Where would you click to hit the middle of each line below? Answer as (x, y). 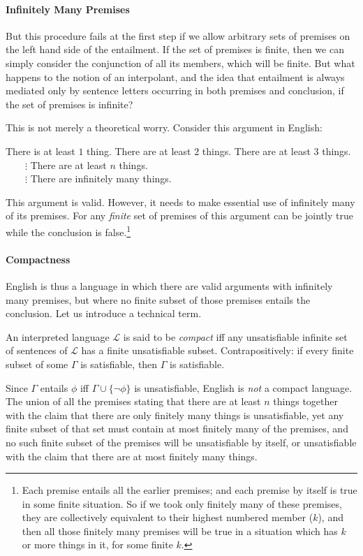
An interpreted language (58, 336)
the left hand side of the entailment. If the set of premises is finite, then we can (175, 49)
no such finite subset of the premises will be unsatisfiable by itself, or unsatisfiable (181, 442)
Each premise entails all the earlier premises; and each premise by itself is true (190, 490)
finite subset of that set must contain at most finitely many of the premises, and (177, 429)
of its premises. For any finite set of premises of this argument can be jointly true (179, 215)
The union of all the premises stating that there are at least (133, 401)
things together (305, 401)
